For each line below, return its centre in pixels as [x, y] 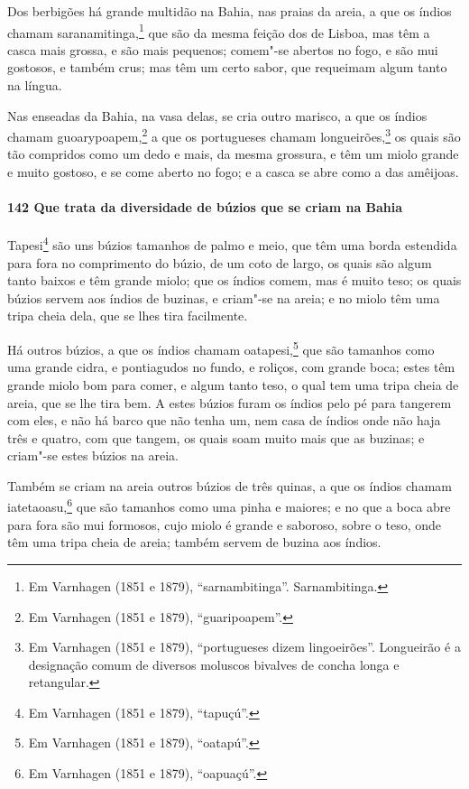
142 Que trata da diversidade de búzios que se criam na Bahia [205, 207]
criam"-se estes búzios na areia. [93, 455]
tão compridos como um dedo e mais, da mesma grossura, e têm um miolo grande [233, 154]
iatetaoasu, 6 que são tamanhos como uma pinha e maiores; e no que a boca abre [229, 506]
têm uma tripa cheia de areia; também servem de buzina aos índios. [194, 542]
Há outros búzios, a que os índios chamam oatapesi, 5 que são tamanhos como [221, 348]
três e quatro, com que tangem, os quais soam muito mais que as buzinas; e [216, 437]
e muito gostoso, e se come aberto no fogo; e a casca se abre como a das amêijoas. [233, 172]
